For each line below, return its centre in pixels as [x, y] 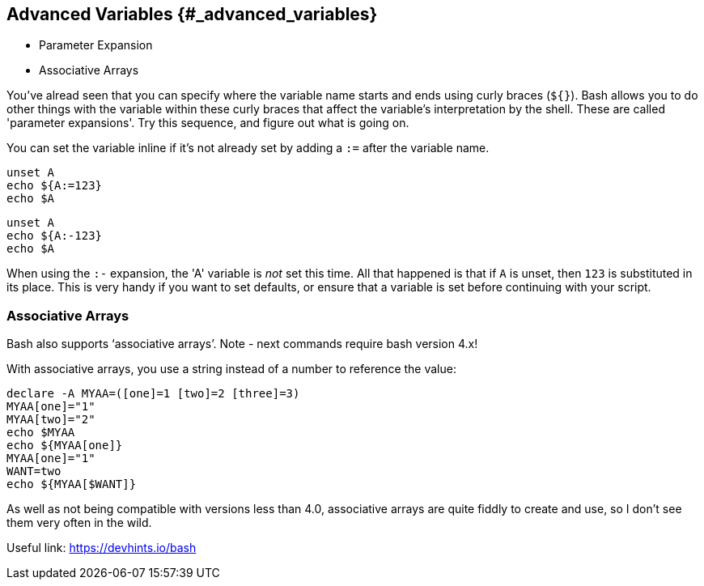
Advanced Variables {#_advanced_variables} [192, 14]
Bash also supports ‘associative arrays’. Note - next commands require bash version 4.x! [242, 344]
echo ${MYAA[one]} [65, 446]
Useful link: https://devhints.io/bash [102, 548]
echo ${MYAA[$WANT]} [72, 484]
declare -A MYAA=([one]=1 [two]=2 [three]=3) [153, 394]
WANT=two [34, 471]
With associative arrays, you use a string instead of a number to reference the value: [231, 369]
